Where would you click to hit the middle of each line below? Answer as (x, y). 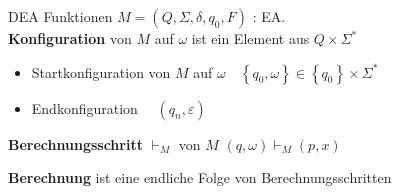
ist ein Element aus (250, 38)
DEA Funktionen (60, 16)
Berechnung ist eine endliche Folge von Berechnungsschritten (200, 177)
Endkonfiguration (84, 107)
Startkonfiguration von (101, 71)
